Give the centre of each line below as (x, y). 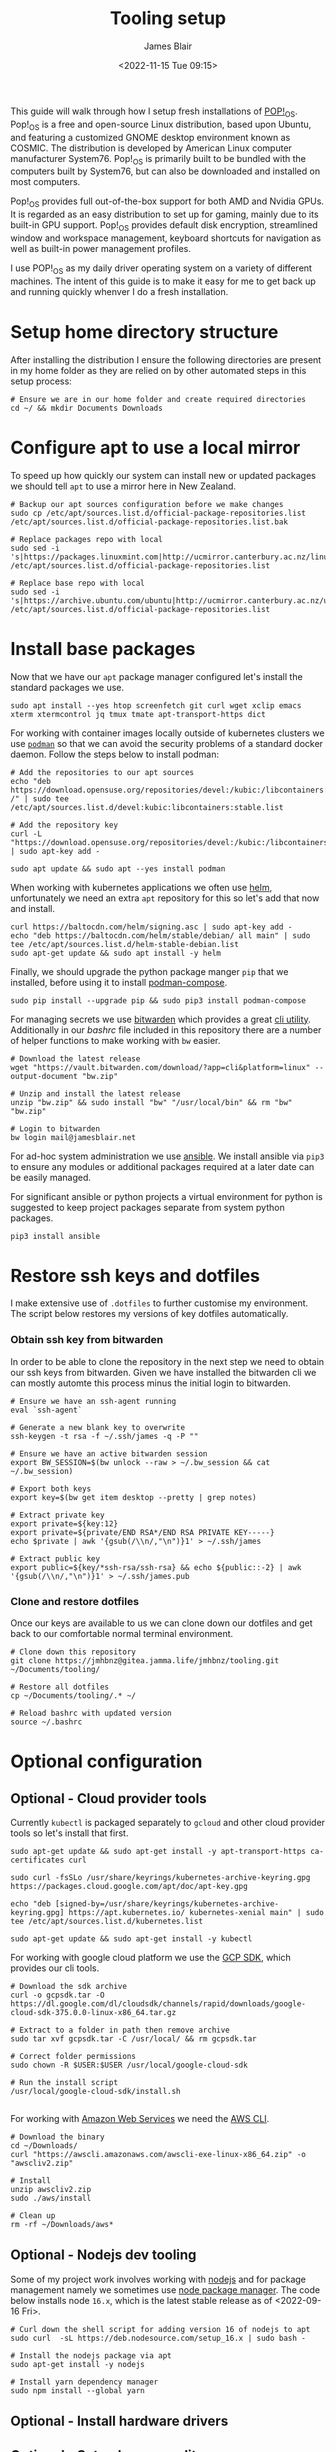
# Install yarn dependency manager (84, 2382)
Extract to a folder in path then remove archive (124, 2030)
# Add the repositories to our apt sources (102, 772)
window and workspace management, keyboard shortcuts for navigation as (166, 238)
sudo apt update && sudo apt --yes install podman (118, 868)
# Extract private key (57, 1515)
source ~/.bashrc (46, 1722)
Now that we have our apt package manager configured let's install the (156, 676)
